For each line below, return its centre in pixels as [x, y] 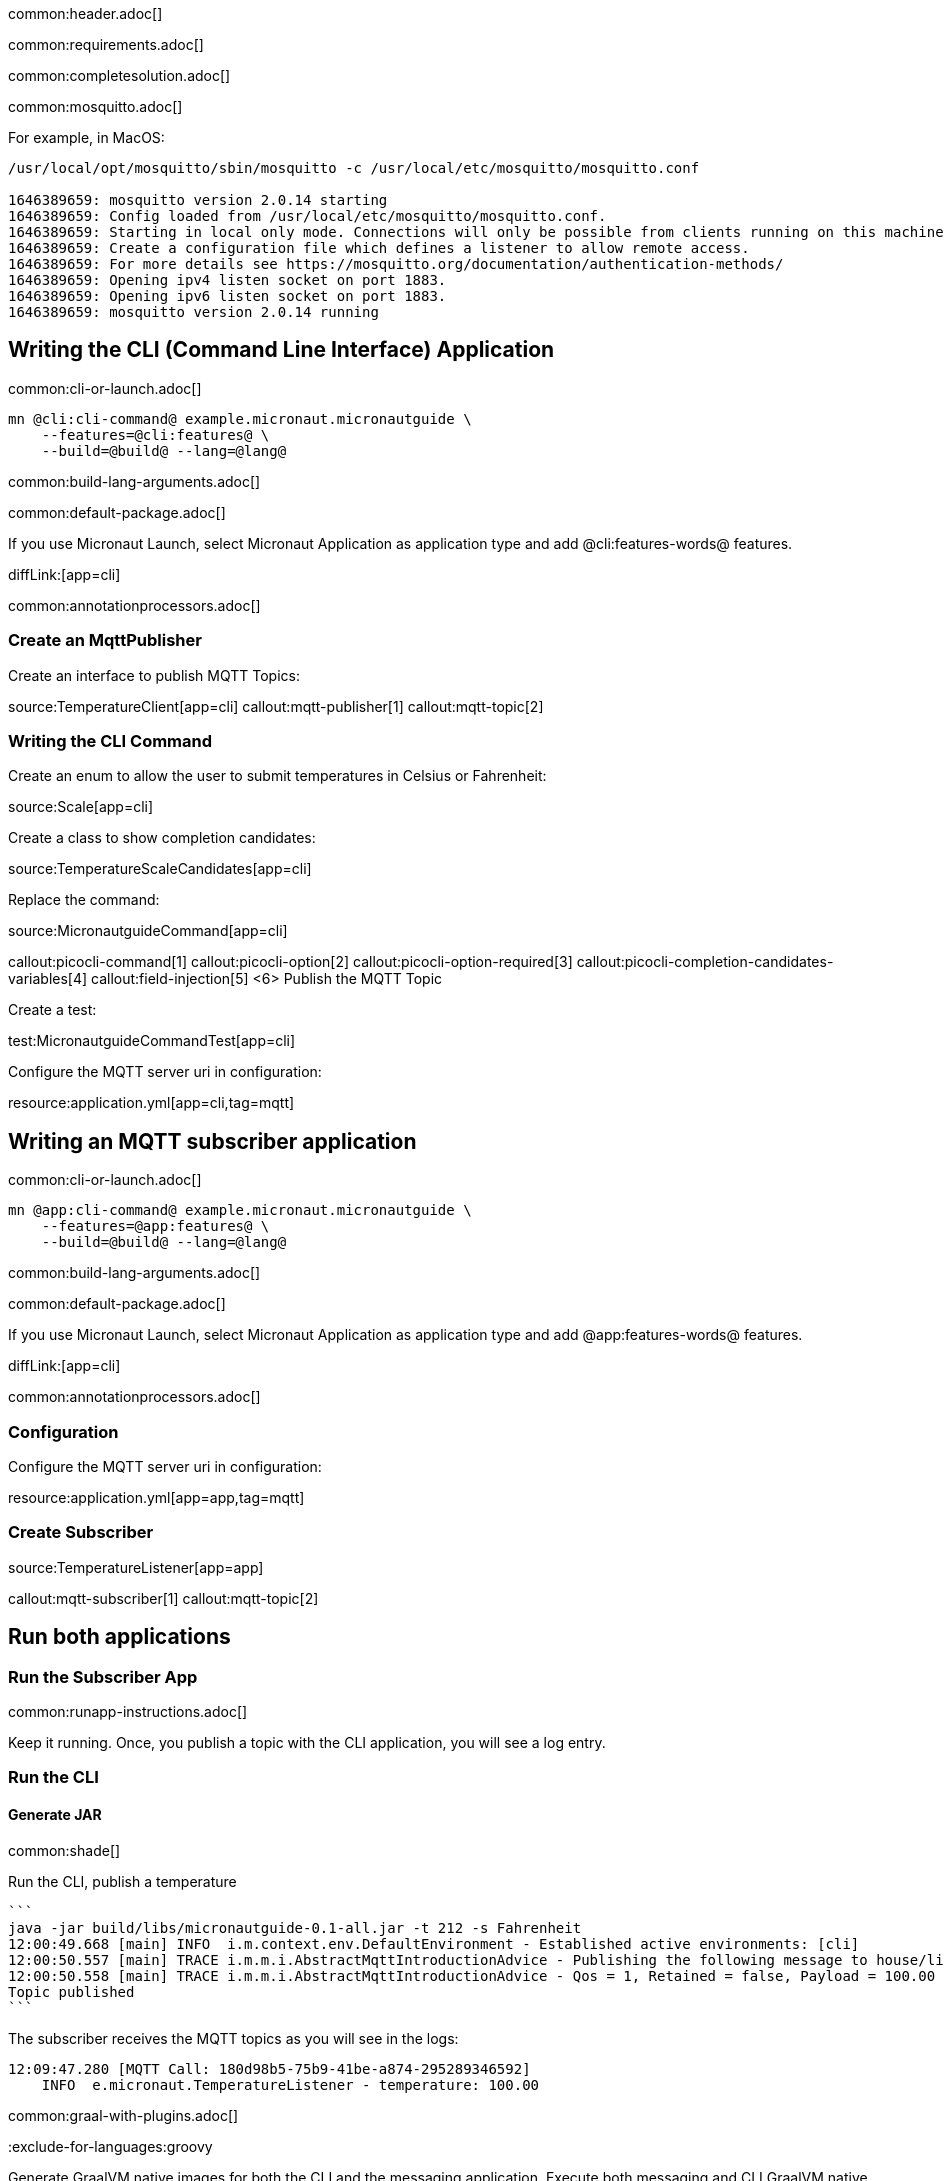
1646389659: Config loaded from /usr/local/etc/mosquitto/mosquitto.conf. [307, 216]
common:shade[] [64, 1850]
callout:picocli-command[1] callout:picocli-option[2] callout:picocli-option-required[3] [290, 962]
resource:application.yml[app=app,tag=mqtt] [156, 1497]
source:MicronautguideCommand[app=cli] [148, 931]
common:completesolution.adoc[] [119, 75]
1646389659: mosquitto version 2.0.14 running [193, 312]
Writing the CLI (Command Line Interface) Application [281, 350]
